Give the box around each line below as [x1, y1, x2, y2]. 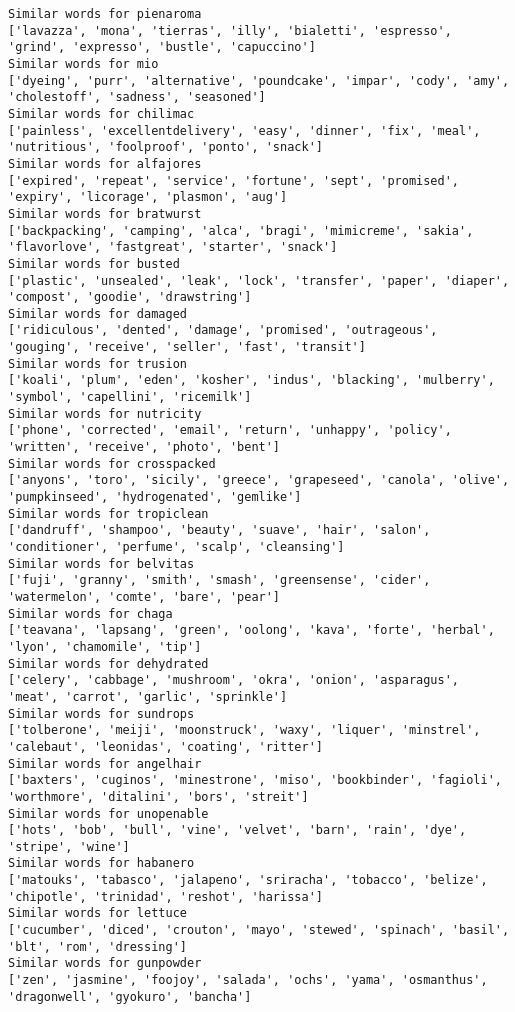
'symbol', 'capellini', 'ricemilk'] [8, 390, 252, 405]
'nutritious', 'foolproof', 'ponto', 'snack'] [8, 140, 323, 155]
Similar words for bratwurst [8, 206, 202, 221]
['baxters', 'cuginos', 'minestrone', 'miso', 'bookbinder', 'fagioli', [8, 773, 502, 788]
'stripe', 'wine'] [8, 839, 130, 854]
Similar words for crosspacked [8, 456, 216, 471]
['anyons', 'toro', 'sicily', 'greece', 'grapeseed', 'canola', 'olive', [8, 473, 510, 488]
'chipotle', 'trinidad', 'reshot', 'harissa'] [8, 889, 323, 904]
